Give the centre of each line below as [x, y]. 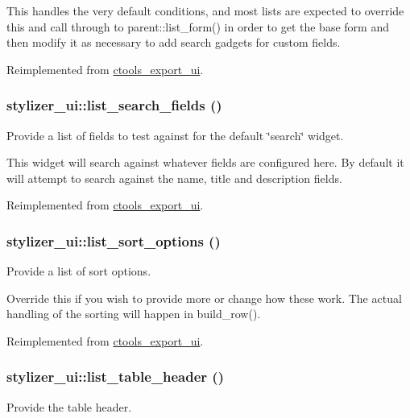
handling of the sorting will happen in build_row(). [134, 314]
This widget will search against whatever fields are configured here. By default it [205, 162]
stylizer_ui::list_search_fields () [114, 105]
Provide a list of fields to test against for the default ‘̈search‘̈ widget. [175, 135]
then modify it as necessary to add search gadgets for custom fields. [174, 42]
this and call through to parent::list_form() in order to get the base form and [198, 26]
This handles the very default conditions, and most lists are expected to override [205, 10]
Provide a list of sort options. [79, 271]
